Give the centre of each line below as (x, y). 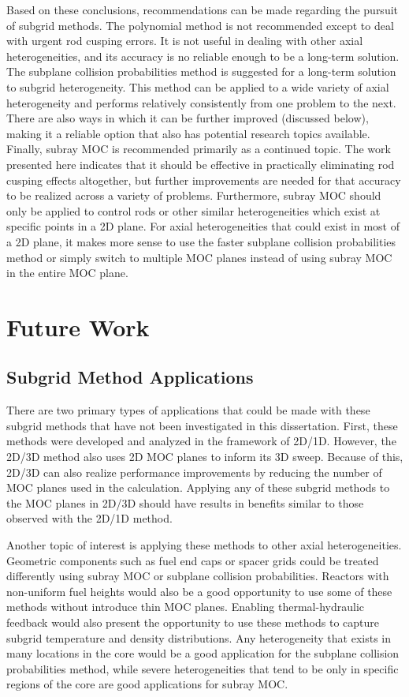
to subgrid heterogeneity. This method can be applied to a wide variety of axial (198, 86)
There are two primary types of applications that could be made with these (188, 410)
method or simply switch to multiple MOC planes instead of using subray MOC (199, 257)
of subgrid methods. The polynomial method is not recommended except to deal (200, 25)
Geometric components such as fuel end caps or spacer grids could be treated (193, 560)
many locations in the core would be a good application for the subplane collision (203, 653)
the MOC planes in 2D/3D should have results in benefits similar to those (185, 502)
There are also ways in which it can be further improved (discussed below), (188, 118)
